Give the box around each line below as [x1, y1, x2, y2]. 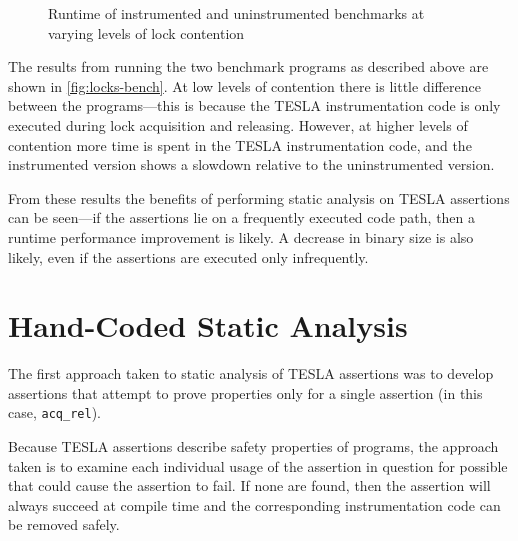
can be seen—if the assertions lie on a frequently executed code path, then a [8, 207, 476, 228]
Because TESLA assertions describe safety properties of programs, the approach [8, 436, 499, 457]
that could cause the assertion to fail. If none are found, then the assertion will [8, 475, 491, 496]
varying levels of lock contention [48, 22, 245, 43]
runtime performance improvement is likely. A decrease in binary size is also [8, 226, 474, 247]
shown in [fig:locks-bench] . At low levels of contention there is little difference [8, 75, 481, 96]
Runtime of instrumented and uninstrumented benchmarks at [48, 3, 425, 23]
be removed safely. [8, 514, 120, 535]
